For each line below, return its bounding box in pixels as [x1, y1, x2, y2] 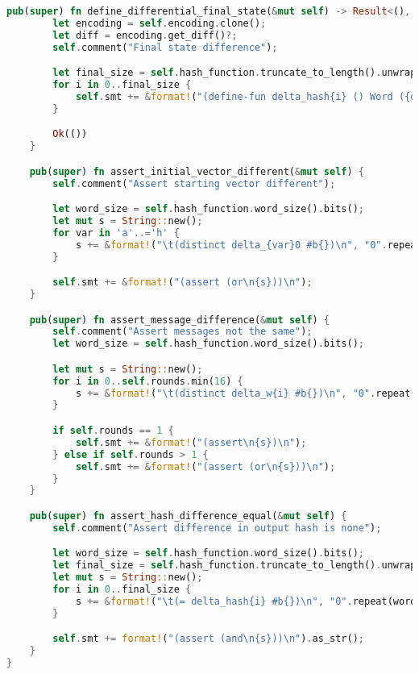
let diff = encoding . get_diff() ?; [52, 29, 238, 41]
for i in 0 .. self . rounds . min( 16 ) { [52, 375, 243, 387]
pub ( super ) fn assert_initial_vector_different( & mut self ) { [29, 165, 364, 177]
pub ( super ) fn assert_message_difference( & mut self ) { [29, 314, 330, 326]
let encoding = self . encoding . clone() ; [52, 17, 267, 29]
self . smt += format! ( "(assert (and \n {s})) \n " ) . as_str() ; [52, 633, 365, 645]
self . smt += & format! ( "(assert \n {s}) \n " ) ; [75, 436, 307, 448]
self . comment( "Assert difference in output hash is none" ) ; [52, 522, 382, 534]
